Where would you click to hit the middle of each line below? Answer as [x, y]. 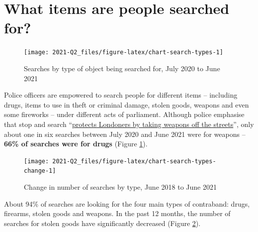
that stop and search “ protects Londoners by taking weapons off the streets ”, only [129, 124]
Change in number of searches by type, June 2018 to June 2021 [120, 187]
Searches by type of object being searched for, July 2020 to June [122, 68]
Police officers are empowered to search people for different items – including [121, 95]
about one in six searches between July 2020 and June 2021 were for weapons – [125, 134]
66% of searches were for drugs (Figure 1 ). [76, 144]
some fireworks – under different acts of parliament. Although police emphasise [124, 114]
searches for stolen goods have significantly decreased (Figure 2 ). [102, 223]
